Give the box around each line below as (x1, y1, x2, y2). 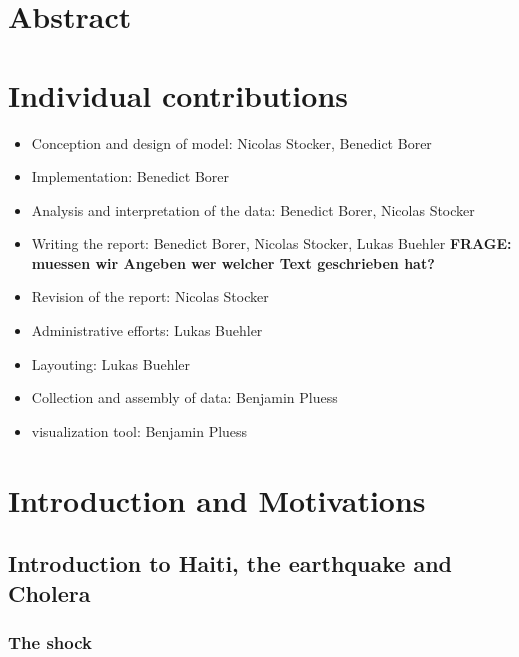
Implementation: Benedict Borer (31, 166, 230, 187)
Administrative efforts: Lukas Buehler (31, 320, 263, 341)
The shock (8, 629, 93, 654)
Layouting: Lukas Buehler (31, 353, 191, 374)
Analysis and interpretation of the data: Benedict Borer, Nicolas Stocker (31, 199, 475, 220)
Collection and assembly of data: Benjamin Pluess (31, 387, 338, 408)
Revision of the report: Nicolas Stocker (31, 286, 269, 307)
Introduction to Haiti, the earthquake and (8, 548, 453, 579)
